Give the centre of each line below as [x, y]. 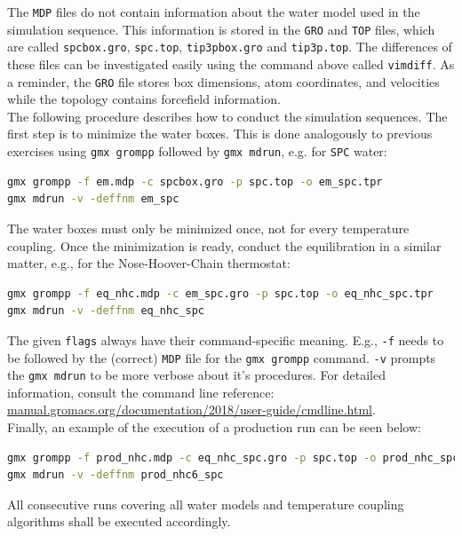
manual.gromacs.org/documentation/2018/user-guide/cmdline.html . [191, 410]
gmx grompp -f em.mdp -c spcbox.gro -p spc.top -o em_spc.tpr [195, 181]
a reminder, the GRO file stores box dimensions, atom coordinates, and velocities [223, 81]
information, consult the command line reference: [141, 392]
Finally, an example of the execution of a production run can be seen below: [214, 427]
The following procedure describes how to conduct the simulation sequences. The [227, 116]
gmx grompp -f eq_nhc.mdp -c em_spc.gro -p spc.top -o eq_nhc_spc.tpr [220, 293]
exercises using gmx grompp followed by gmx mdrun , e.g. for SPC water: [197, 151]
